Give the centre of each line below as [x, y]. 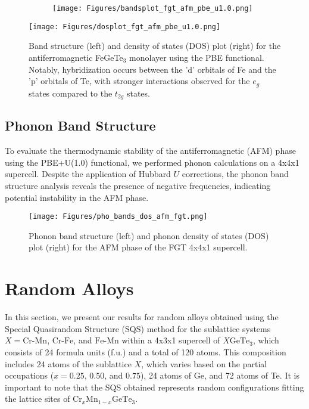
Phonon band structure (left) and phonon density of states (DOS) [149, 235]
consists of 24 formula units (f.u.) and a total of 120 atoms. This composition [146, 351]
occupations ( [29, 375]
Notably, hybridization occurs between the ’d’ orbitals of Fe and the [152, 69]
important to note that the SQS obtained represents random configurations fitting [154, 387]
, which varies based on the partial [204, 363]
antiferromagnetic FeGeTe [76, 57]
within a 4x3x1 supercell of [171, 340]
